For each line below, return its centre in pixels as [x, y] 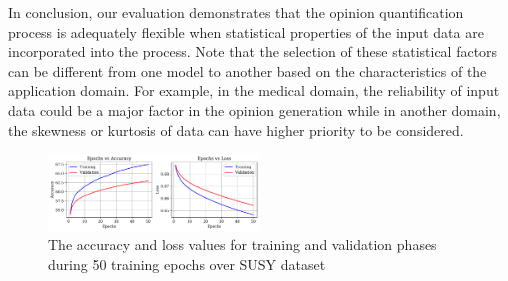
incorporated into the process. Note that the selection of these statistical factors [253, 51]
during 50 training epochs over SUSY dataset [187, 263]
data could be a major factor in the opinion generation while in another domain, [254, 109]
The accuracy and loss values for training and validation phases [242, 244]
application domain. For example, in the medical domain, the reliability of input [254, 90]
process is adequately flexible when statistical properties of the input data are [246, 31]
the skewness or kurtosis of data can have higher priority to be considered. [236, 129]
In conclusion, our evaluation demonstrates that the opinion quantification [236, 12]
